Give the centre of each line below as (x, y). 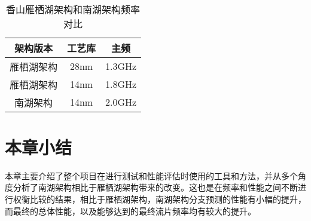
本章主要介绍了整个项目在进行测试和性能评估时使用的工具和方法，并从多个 (151, 175)
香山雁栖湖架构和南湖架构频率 (73, 9)
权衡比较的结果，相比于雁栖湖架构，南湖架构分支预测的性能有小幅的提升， (159, 199)
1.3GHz (121, 66)
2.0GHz (121, 102)
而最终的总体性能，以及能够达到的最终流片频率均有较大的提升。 (130, 211)
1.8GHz (121, 84)
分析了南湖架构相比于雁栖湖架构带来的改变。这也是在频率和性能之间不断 (155, 187)
